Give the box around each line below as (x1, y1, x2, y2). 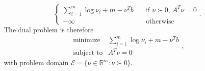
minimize (73, 37, 101, 44)
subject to (73, 49, 103, 57)
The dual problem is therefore (4, 24, 94, 34)
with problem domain (4, 57, 69, 68)
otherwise (146, 18, 175, 25)
